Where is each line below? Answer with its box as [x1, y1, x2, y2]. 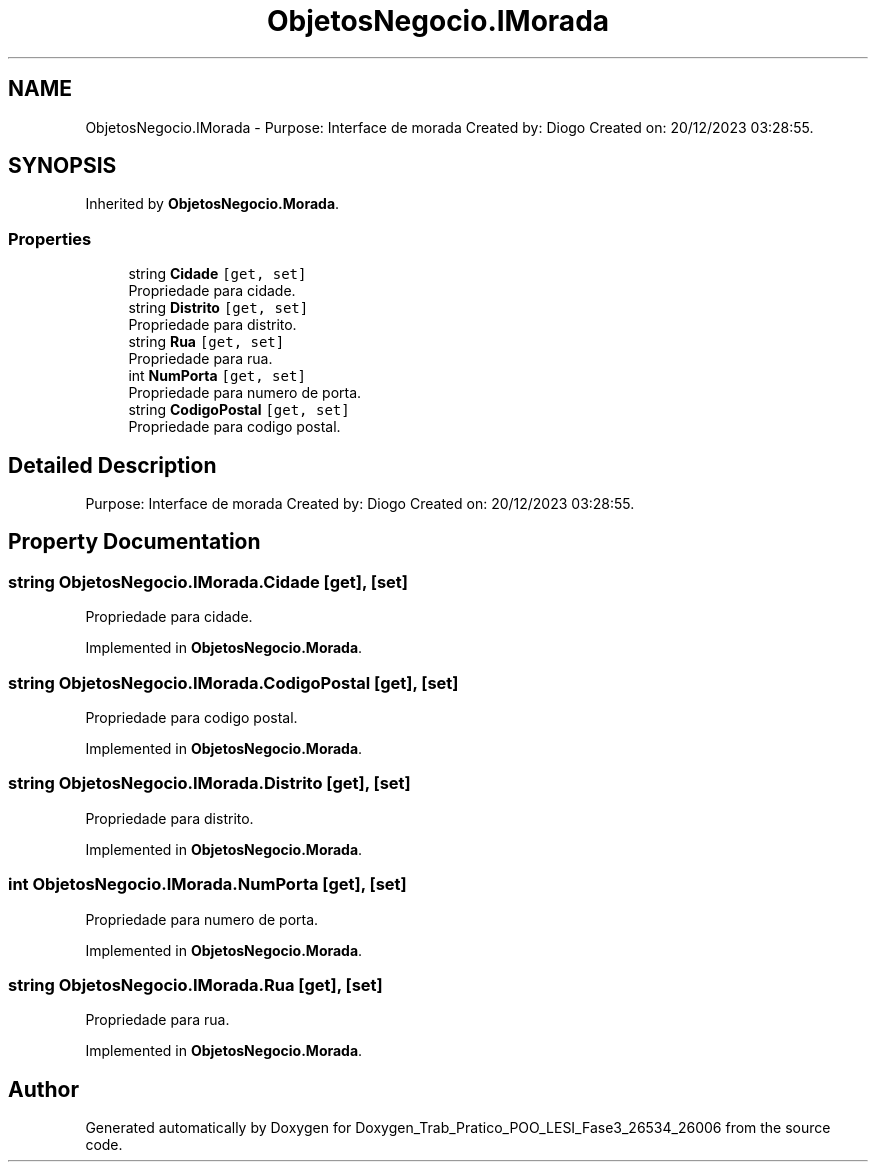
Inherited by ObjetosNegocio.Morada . [85, 195, 340, 213]
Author [8, 1076, 79, 1102]
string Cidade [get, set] [128, 265, 307, 283]
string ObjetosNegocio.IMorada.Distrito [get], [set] [8, 773, 411, 794]
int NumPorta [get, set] [128, 367, 306, 385]
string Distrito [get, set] [128, 299, 309, 317]
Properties [8, 228, 92, 249]
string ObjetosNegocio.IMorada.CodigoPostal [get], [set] [8, 672, 459, 693]
